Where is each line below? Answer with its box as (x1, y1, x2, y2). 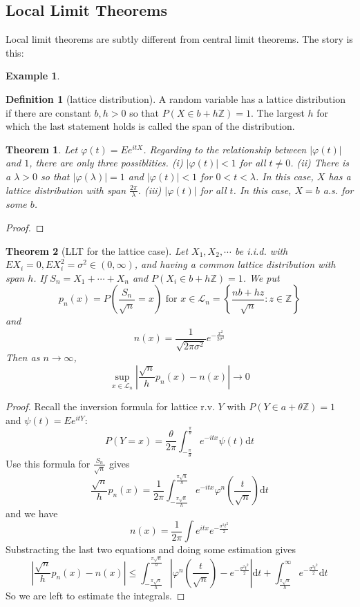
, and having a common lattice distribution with (134, 257, 336, 271)
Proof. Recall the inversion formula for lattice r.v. (6, 398, 215, 413)
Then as (6, 350, 40, 365)
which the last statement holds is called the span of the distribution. (6, 119, 295, 133)
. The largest (251, 105, 305, 119)
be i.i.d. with (234, 243, 288, 258)
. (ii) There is (290, 155, 349, 170)
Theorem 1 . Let (6, 142, 78, 156)
